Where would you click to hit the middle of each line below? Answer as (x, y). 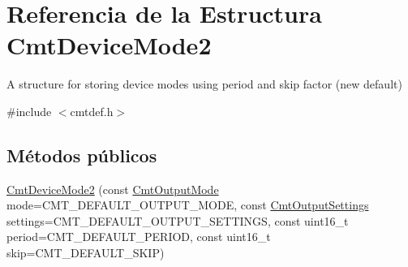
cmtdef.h (92, 111)
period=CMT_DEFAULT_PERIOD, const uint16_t (139, 237)
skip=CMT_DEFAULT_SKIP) (86, 253)
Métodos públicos (82, 155)
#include (29, 111)
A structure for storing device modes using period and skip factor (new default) (204, 84)
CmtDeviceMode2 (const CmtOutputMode (113, 189)
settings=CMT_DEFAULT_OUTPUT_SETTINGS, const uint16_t (178, 220)
